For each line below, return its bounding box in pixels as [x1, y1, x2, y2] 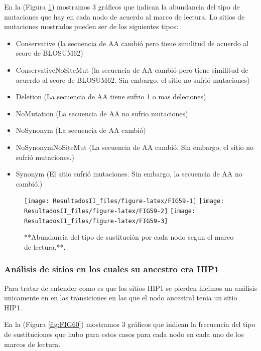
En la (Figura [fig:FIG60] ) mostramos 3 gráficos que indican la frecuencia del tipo [4, 319, 255, 329]
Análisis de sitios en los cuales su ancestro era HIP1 [4, 263, 219, 275]
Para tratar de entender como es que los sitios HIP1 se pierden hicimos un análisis [4, 282, 257, 293]
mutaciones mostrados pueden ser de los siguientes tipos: [4, 21, 179, 32]
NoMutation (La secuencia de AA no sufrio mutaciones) [16, 108, 188, 118]
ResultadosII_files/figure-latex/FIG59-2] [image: [24, 207, 196, 215]
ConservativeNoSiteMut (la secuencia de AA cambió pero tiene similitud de [16, 64, 248, 75]
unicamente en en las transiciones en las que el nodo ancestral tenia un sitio [4, 292, 237, 303]
